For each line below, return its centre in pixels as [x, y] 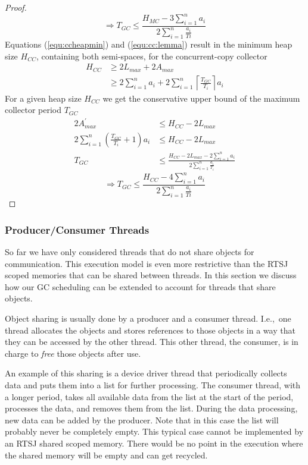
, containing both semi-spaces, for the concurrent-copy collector [152, 56]
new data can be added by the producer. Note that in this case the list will [142, 420]
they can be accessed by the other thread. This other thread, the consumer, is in [152, 342]
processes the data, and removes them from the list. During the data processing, [151, 408]
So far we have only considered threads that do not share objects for [130, 252]
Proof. [16, 7]
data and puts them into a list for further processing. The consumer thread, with [153, 384]
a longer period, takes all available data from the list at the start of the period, [149, 396]
